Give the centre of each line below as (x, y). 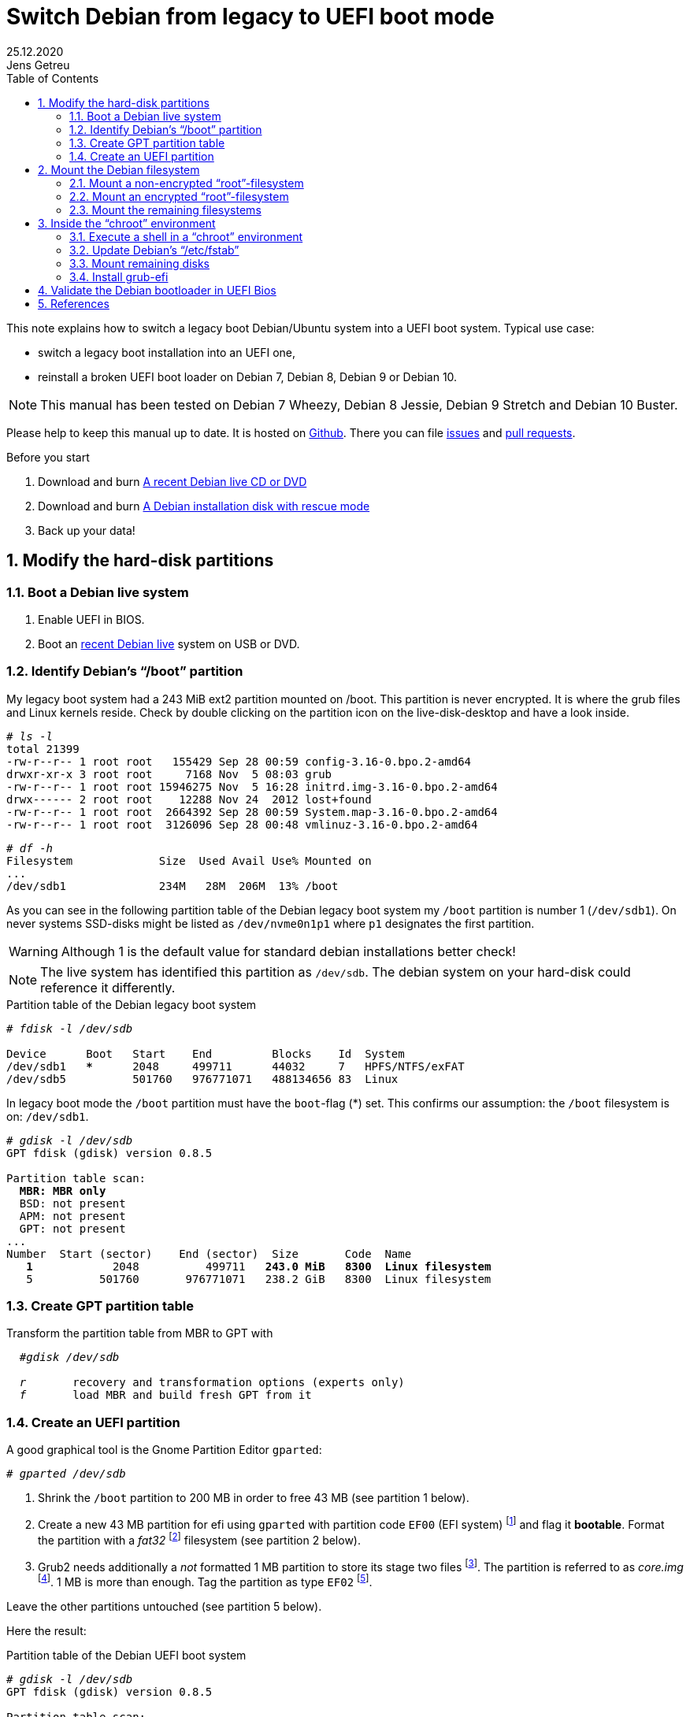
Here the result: (46, 1630)
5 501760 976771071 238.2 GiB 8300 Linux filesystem (259, 1279)
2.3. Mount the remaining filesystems (165, 210)
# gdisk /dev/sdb (69, 1357)
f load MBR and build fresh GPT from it (165, 1395)
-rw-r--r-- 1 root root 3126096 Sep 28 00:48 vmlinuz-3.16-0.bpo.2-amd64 (242, 824)
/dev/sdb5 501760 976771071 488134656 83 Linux (202, 1079)
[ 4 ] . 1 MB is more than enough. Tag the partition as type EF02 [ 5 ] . (205, 1581)
